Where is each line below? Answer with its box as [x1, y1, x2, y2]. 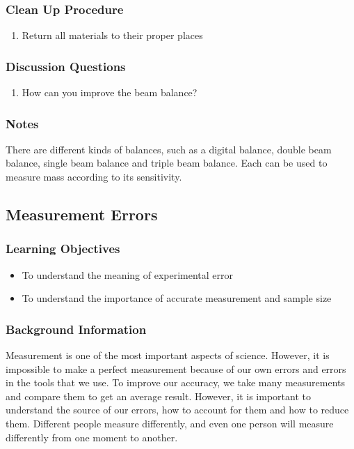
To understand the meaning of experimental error [22, 267, 234, 282]
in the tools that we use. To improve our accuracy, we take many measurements [6, 375, 346, 390]
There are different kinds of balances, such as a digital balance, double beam [6, 142, 332, 156]
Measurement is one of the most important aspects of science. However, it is [6, 348, 330, 363]
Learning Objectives [6, 240, 120, 257]
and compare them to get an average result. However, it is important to [6, 388, 311, 403]
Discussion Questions [6, 57, 126, 75]
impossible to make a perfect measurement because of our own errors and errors [6, 361, 346, 376]
